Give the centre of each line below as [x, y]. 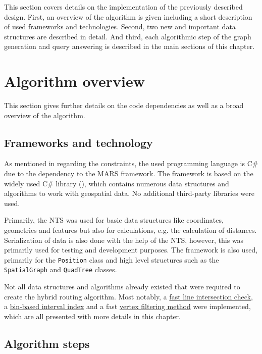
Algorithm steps [47, 343]
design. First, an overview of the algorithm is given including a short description [128, 16]
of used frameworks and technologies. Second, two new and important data [120, 27]
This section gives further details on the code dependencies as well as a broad [124, 105]
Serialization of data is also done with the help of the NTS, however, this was [124, 240]
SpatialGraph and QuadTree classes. [61, 269]
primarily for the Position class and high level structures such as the [112, 259]
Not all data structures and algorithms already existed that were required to [122, 287]
